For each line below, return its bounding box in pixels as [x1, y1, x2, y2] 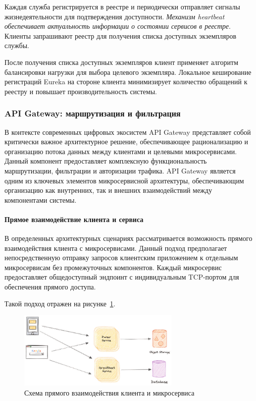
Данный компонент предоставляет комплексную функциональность [4, 156, 207, 166]
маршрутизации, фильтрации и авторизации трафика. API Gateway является [4, 165, 236, 175]
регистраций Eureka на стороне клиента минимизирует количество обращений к [4, 76, 248, 87]
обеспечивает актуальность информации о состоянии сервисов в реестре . [4, 21, 231, 31]
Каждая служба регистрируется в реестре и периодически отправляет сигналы [4, 1, 240, 11]
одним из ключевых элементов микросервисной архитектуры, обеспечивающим [4, 175, 244, 185]
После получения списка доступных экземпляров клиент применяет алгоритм [4, 57, 239, 67]
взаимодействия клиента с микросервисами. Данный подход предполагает [4, 242, 227, 253]
